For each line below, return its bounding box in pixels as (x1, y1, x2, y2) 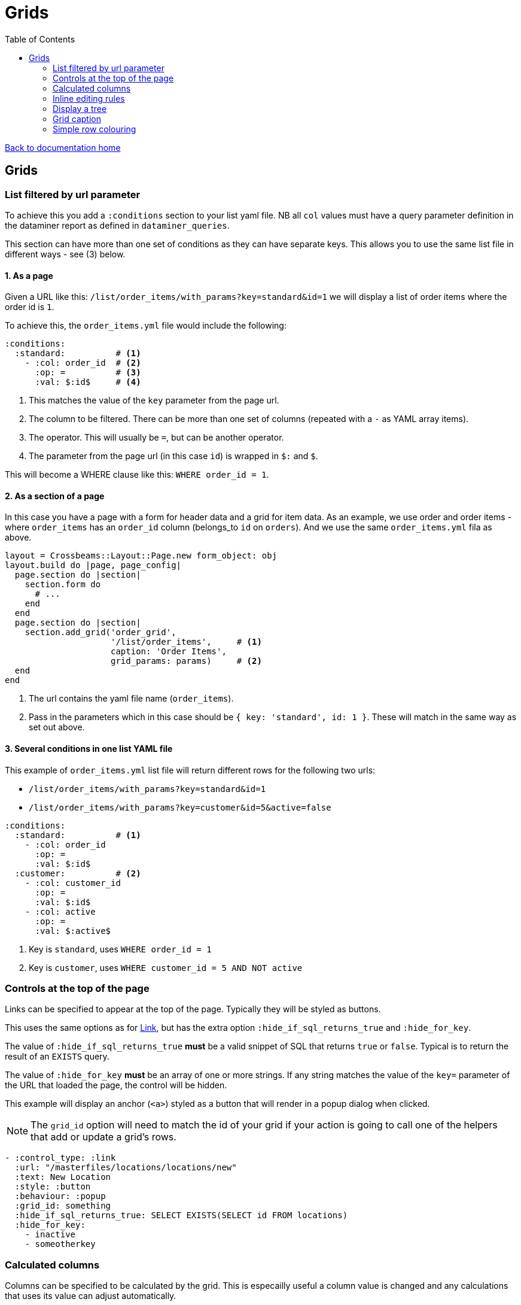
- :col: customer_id (25, 878, 121, 888)
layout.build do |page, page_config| (5, 560, 182, 570)
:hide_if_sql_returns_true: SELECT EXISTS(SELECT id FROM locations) (14, 1210, 348, 1221)
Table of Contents (5, 34, 75, 44)
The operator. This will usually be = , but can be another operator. (29, 432, 284, 443)
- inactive (25, 1230, 76, 1240)
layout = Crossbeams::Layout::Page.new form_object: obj (5, 551, 278, 561)
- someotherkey (25, 1239, 96, 1249)
